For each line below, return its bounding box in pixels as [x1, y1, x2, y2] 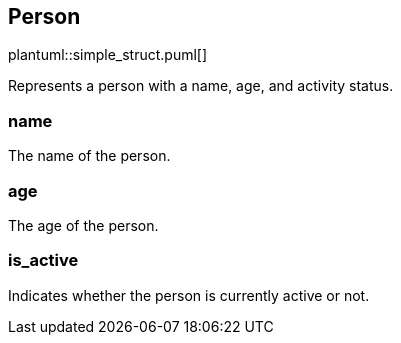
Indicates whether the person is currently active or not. [8, 286, 370, 304]
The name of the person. [8, 147, 171, 165]
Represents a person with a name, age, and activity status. [8, 77, 394, 95]
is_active [8, 250, 79, 271]
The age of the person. [8, 216, 159, 234]
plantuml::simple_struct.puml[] [8, 46, 208, 64]
